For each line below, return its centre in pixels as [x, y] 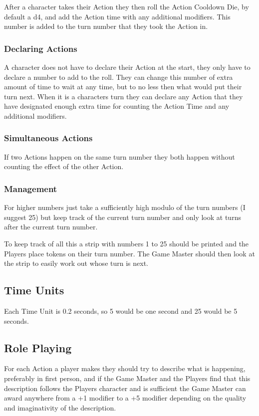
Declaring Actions [41, 48]
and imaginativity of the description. [60, 407]
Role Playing [38, 347]
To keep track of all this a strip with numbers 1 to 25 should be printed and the [127, 243]
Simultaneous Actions [48, 138]
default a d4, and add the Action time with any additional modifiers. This [117, 16]
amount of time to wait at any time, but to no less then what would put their [123, 87]
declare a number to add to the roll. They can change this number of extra [119, 77]
